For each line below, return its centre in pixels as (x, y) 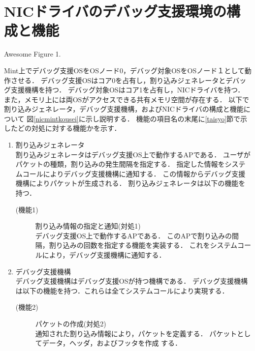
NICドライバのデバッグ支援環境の (115, 11)
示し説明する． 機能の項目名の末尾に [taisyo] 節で (163, 118)
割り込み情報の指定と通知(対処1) (88, 226)
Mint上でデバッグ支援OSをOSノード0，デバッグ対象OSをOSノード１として (124, 70)
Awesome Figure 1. (32, 54)
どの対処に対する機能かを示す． (69, 128)
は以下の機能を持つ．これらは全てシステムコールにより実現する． (122, 290)
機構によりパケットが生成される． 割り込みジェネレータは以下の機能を (130, 183)
